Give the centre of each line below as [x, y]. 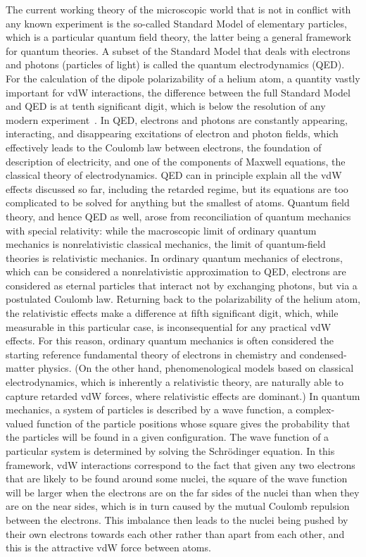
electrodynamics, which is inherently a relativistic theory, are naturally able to [175, 382]
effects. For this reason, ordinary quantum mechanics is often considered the [170, 340]
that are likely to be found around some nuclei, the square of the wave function [177, 478]
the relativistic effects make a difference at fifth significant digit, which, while [172, 313]
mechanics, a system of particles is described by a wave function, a [149, 409]
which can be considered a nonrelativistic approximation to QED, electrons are [176, 271]
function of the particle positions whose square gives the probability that [193, 423]
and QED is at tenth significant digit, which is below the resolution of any [166, 106]
